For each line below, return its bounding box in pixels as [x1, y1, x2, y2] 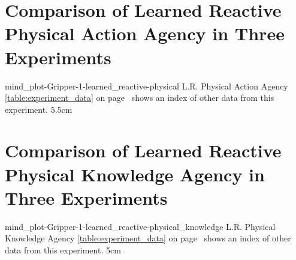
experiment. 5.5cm [5, 103, 73, 115]
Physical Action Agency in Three [5, 21, 285, 46]
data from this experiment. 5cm [5, 243, 121, 256]
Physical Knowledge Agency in [5, 162, 265, 186]
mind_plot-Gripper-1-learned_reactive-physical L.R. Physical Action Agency [5, 79, 288, 92]
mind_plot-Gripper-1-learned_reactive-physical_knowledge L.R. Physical [5, 220, 276, 232]
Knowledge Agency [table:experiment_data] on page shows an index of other [5, 232, 291, 244]
